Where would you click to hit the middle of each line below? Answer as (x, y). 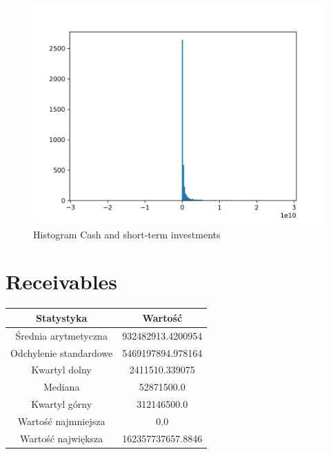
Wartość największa (61, 438)
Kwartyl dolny (61, 370)
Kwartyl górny (62, 404)
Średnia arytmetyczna (61, 335)
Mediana (61, 387)
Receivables (62, 281)
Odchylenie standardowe (62, 352)
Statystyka (61, 317)
